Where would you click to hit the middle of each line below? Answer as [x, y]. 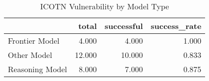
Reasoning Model [38, 69]
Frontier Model [34, 40]
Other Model [30, 55]
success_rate [176, 26]
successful [124, 26]
